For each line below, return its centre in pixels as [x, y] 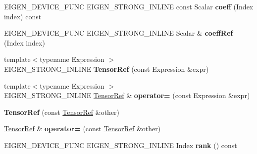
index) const [23, 16]
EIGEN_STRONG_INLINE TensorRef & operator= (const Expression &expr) [127, 95]
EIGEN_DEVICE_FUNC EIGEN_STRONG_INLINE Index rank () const [121, 145]
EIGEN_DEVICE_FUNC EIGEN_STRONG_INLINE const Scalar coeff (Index [129, 6]
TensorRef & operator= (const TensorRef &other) [82, 128]
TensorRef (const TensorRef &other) [62, 112]
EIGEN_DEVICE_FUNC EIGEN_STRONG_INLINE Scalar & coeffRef [119, 33]
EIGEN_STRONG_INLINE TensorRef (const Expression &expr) [106, 69]
